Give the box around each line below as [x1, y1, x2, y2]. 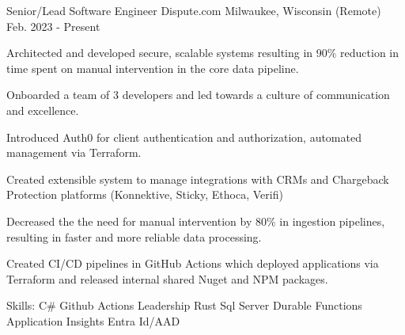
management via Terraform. [6, 144, 142, 161]
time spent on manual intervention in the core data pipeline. [6, 59, 299, 76]
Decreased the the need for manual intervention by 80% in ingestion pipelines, [6, 212, 385, 229]
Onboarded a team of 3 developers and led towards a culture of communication [6, 86, 390, 103]
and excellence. [6, 101, 79, 118]
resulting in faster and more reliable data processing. [6, 228, 262, 245]
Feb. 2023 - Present [6, 17, 100, 34]
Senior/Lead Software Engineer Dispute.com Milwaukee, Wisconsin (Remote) [6, 2, 381, 18]
